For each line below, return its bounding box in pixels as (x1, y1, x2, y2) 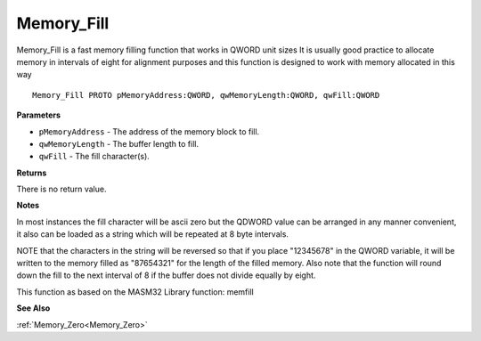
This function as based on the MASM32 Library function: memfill (16, 286, 254, 297)
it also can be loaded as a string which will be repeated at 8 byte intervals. (16, 229, 289, 240)
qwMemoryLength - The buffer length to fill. (38, 138, 200, 149)
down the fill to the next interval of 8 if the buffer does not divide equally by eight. (16, 270, 316, 280)
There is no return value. (16, 183, 107, 195)
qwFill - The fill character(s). (38, 151, 151, 162)
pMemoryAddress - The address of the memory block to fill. (38, 126, 260, 137)
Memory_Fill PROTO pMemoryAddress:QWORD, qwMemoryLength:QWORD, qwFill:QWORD (32, 90, 380, 100)
